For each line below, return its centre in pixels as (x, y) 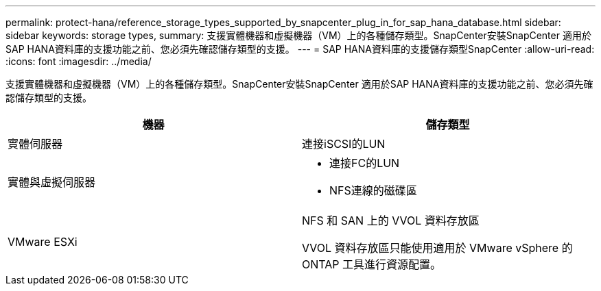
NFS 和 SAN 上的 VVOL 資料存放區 (391, 220)
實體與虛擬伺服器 (52, 182)
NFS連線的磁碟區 (373, 190)
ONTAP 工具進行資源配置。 (372, 264)
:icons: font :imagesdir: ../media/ (79, 61)
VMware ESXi (43, 242)
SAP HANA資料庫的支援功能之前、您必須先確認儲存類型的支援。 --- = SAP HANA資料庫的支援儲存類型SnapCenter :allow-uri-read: (300, 49)
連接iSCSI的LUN (344, 144)
